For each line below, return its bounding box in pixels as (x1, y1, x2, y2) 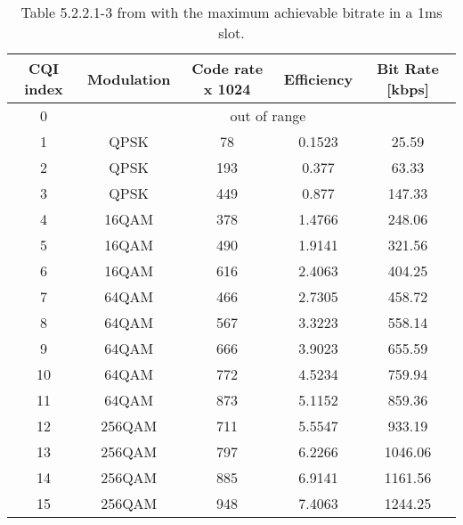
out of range (230, 105, 306, 126)
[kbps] (386, 78, 429, 99)
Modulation (87, 68, 171, 89)
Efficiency (283, 68, 353, 89)
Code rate (191, 58, 264, 78)
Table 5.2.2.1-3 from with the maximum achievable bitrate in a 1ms (20, 2, 443, 22)
